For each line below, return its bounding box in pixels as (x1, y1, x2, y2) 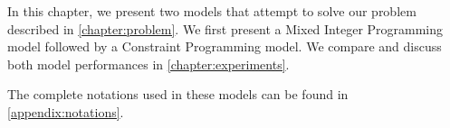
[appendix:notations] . (7, 102, 124, 121)
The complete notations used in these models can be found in (7, 85, 349, 104)
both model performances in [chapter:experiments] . (7, 54, 290, 73)
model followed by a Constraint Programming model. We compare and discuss (7, 37, 442, 56)
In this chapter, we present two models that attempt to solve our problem (7, 2, 416, 20)
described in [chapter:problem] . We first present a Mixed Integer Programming (7, 19, 444, 38)
